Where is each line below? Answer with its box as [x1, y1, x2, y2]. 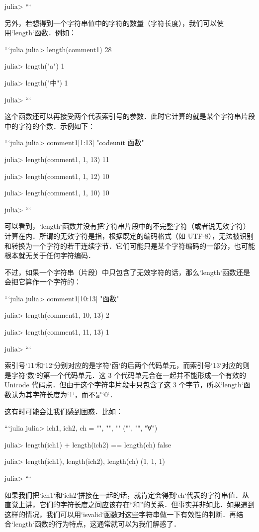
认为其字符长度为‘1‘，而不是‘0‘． [11, 389, 117, 400]
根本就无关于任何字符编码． [4, 250, 95, 261]
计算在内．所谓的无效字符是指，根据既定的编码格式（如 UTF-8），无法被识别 [4, 230, 254, 241]
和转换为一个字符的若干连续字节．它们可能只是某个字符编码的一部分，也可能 [4, 240, 255, 251]
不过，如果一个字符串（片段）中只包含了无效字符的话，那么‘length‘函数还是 [4, 266, 250, 277]
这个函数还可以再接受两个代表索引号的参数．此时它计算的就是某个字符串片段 [4, 111, 255, 121]
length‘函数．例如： [13, 27, 76, 38]
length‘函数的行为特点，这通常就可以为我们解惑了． [13, 519, 180, 529]
